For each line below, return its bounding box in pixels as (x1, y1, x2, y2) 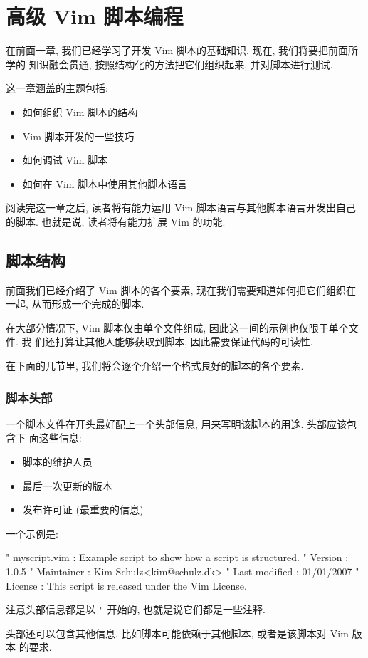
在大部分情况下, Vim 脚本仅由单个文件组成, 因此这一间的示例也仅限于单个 (6, 320, 349, 335)
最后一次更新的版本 (22, 478, 112, 493)
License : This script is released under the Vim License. (6, 578, 247, 592)
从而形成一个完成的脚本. (31, 296, 144, 311)
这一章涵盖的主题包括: (6, 80, 108, 95)
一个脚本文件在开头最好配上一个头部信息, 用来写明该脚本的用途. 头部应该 (6, 416, 347, 431)
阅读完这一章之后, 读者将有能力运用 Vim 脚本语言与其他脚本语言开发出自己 (6, 200, 356, 215)
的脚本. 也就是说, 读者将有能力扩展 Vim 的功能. (6, 214, 226, 229)
